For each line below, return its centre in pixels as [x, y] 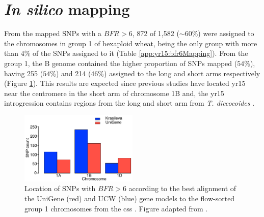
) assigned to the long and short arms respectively [182, 73]
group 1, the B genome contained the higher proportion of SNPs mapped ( [121, 63]
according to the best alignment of [182, 188]
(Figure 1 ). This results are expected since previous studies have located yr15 [125, 83]
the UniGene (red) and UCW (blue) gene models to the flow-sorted [130, 198]
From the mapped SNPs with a [53, 33]
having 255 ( [24, 73]
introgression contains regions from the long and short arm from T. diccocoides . [129, 103]
